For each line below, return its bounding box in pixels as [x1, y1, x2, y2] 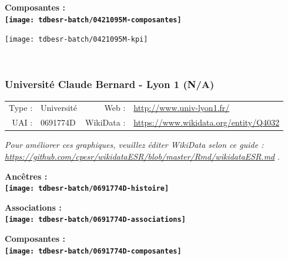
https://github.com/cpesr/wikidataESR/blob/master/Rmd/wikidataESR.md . [5, 150, 280, 162]
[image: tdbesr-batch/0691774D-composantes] [5, 247, 182, 255]
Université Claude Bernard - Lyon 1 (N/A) [5, 77, 215, 92]
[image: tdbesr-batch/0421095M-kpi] [5, 35, 148, 44]
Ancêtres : [5, 170, 48, 182]
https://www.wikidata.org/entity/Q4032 [133, 116, 280, 129]
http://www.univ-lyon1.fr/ [133, 102, 230, 114]
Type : [9, 102, 33, 114]
